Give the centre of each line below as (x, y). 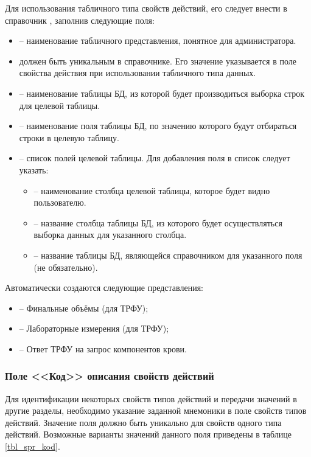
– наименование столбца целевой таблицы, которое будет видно (152, 190)
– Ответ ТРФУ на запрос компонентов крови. (103, 348)
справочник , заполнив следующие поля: (80, 20)
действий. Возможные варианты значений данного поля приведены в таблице (148, 434)
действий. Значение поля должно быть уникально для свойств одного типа (143, 422)
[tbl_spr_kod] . (33, 446)
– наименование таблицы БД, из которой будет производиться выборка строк (162, 93)
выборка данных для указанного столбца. (110, 235)
